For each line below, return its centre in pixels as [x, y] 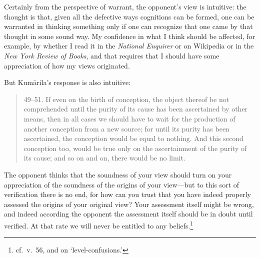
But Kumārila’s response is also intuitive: [67, 82]
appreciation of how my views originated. [67, 65]
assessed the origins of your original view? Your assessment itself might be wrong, [129, 204]
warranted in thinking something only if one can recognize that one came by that [128, 26]
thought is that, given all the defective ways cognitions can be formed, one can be [129, 16]
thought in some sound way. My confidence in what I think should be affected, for [129, 36]
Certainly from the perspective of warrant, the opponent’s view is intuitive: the [125, 6]
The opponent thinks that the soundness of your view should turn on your [118, 174]
